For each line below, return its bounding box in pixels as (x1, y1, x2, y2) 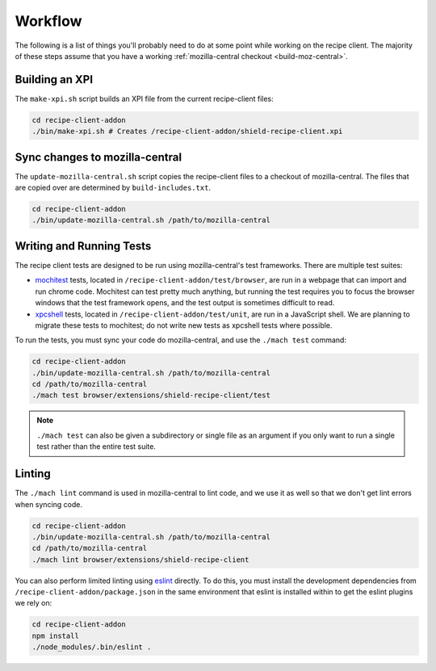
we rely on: (15, 598, 52, 608)
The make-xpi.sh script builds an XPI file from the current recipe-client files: (15, 94, 274, 103)
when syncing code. (15, 499, 82, 509)
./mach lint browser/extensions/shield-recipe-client (31, 555, 249, 564)
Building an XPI (15, 73, 93, 86)
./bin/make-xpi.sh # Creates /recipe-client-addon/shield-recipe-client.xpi (31, 127, 343, 136)
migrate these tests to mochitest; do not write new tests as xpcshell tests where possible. (35, 320, 333, 330)
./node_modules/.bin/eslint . (31, 643, 152, 652)
